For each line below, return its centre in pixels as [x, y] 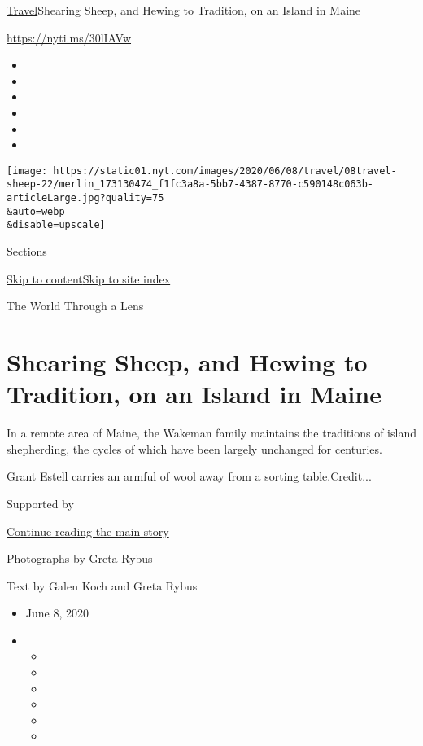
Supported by [40, 503]
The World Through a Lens [75, 306]
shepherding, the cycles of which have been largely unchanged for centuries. [194, 448]
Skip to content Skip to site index [89, 278]
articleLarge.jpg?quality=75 [85, 198]
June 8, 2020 [57, 613]
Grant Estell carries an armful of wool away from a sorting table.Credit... [189, 476]
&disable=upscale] [56, 225]
